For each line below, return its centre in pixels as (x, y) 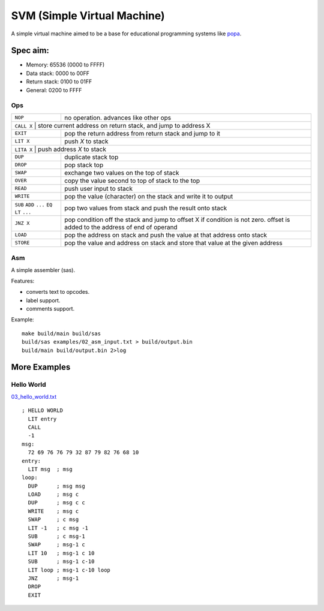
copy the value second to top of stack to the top (132, 180)
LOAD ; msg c (53, 494)
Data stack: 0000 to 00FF (58, 73)
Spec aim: (30, 51)
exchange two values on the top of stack (121, 173)
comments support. (50, 309)
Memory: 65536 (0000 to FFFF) (65, 65)
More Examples (41, 367)
